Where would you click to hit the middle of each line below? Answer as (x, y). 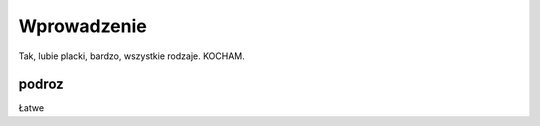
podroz (41, 84)
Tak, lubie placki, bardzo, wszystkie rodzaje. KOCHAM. (131, 56)
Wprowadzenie (82, 26)
